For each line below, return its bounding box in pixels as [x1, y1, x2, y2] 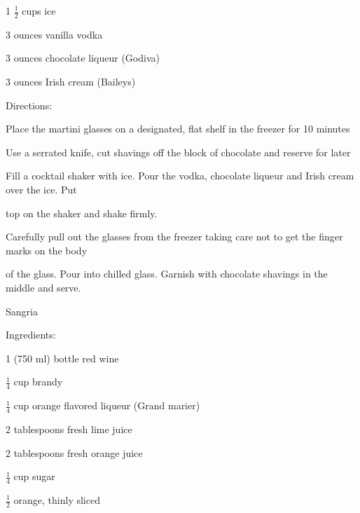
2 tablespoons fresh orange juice [6, 445, 143, 460]
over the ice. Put [6, 182, 77, 196]
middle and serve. [6, 280, 81, 294]
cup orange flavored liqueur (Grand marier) [13, 398, 200, 413]
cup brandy [13, 374, 63, 389]
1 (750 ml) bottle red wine [6, 350, 119, 365]
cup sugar [13, 469, 55, 484]
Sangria [6, 303, 38, 318]
